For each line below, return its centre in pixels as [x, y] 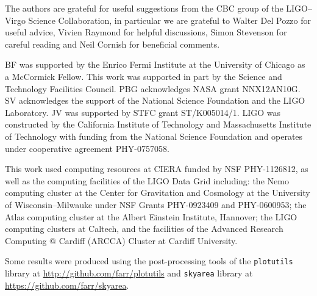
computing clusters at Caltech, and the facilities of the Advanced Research [144, 229]
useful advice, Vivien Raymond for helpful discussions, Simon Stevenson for [146, 32]
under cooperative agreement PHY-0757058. [87, 148]
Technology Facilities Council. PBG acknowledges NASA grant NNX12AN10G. [153, 88]
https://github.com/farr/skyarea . [67, 285]
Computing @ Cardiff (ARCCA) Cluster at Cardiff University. [121, 240]
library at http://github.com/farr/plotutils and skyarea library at [129, 273]
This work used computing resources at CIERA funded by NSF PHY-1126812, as [157, 169]
